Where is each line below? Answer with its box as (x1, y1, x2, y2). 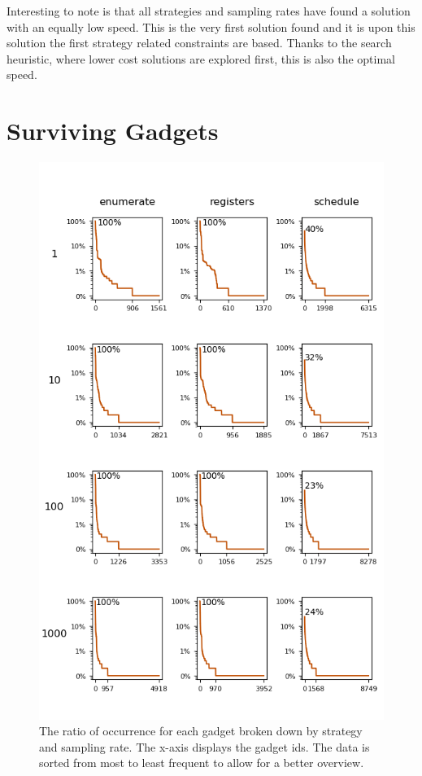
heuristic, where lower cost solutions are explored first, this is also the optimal (7, 50, 395, 67)
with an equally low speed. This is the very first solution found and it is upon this (7, 18, 415, 35)
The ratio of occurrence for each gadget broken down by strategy (39, 722, 363, 739)
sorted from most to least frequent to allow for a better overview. (39, 754, 364, 771)
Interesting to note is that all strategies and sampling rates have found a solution (7, 2, 411, 19)
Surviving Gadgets (7, 114, 219, 147)
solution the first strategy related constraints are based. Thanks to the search (7, 34, 392, 51)
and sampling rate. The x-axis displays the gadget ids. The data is (39, 738, 370, 755)
